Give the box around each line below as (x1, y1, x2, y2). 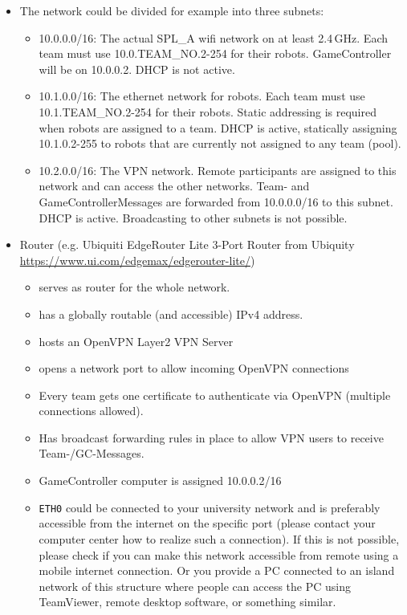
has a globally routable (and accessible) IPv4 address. (39, 305, 303, 322)
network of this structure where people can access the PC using (39, 577, 352, 594)
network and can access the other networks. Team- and (39, 177, 310, 194)
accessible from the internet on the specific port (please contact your (39, 515, 376, 532)
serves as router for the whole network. (39, 279, 230, 295)
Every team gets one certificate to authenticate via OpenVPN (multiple (39, 386, 391, 403)
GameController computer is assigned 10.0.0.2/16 (39, 472, 282, 489)
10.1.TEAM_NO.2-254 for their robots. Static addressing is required (39, 103, 376, 120)
